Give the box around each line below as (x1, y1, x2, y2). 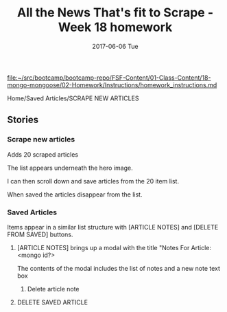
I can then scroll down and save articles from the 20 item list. (7, 177, 180, 185)
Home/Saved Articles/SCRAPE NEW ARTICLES (7, 94, 139, 102)
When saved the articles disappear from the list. (7, 190, 143, 199)
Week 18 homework (58, 19, 173, 35)
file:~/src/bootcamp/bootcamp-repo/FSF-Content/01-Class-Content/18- (7, 74, 211, 82)
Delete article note (27, 285, 80, 293)
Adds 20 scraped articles (7, 150, 79, 159)
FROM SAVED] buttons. (7, 230, 73, 238)
